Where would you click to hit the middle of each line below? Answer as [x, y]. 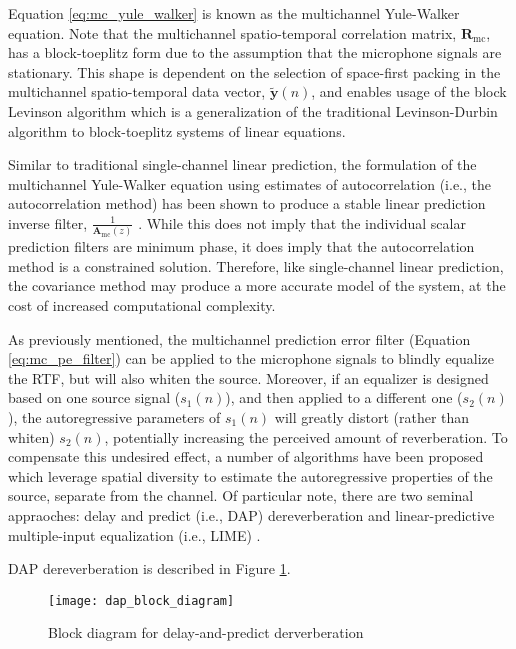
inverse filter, [48, 222]
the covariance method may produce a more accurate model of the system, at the [257, 285]
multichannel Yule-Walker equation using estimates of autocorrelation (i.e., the [249, 183]
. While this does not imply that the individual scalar [302, 222]
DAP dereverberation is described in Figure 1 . [149, 568]
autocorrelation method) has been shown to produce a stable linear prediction [247, 203]
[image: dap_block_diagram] [141, 600]
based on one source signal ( [94, 397]
